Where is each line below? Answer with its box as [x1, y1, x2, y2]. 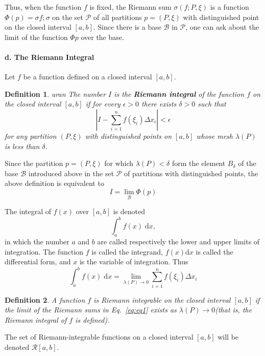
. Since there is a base [93, 22, 161, 32]
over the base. [81, 31, 124, 42]
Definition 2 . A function [5, 294, 85, 305]
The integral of [5, 206, 52, 217]
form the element [172, 158, 226, 169]
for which [104, 158, 134, 169]
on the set [52, 11, 84, 22]
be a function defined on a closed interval [23, 71, 152, 82]
